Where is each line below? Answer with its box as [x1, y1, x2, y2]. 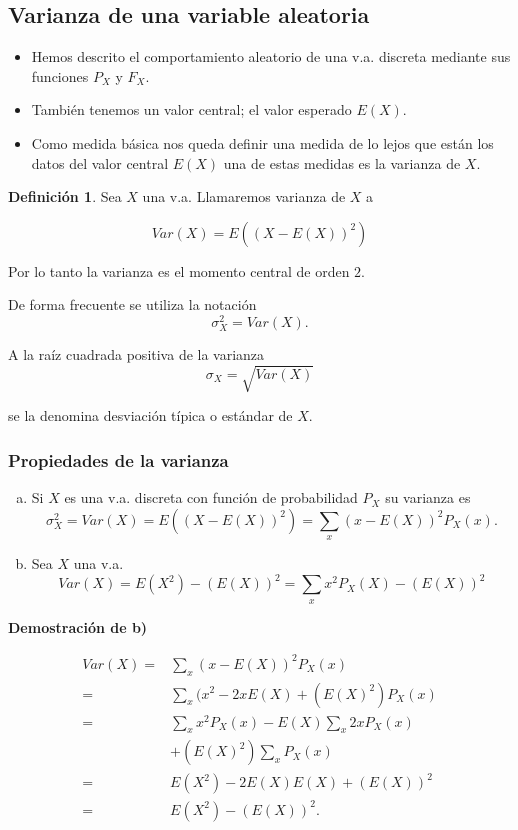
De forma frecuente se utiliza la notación [8, 294, 257, 315]
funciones [31, 65, 89, 86]
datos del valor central [31, 152, 169, 173]
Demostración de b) [8, 616, 148, 637]
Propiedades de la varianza [8, 447, 229, 472]
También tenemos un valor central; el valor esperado [31, 99, 352, 120]
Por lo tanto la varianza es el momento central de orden [8, 260, 350, 281]
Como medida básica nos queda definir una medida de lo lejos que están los [31, 132, 494, 153]
